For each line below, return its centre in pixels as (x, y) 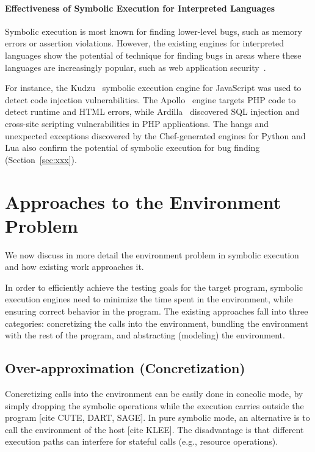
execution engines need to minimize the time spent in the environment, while (149, 299)
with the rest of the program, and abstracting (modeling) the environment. (145, 335)
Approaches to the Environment (143, 201)
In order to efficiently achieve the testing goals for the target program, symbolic (154, 287)
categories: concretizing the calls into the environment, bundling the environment (157, 323)
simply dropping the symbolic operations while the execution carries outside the (154, 405)
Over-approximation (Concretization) (125, 368)
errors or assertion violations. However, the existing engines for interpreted (144, 43)
